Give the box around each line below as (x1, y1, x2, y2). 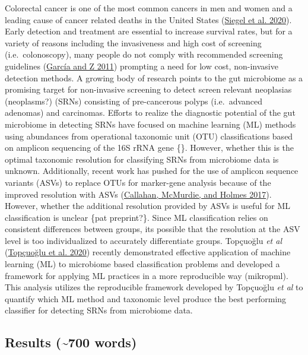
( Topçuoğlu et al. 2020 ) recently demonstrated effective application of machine (5, 246, 291, 258)
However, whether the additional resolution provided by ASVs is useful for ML (5, 199, 291, 212)
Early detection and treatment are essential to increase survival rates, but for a (5, 25, 293, 37)
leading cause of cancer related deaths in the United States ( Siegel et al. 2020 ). (5, 13, 292, 26)
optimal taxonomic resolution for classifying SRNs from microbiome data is (5, 153, 279, 165)
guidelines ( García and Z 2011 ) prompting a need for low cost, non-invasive (5, 59, 278, 72)
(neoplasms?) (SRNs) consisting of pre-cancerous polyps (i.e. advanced (5, 94, 263, 107)
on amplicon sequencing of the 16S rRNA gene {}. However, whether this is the (5, 141, 294, 154)
